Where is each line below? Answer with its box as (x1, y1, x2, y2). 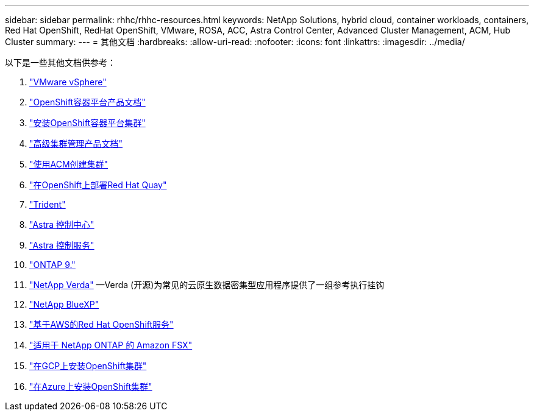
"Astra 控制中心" (29, 219, 94, 230)
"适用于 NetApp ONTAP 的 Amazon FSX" (29, 340, 193, 350)
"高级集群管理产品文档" (29, 138, 123, 149)
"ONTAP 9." (29, 259, 76, 270)
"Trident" (29, 199, 66, 210)
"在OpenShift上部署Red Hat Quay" (29, 180, 167, 190)
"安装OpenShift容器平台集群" (29, 118, 146, 128)
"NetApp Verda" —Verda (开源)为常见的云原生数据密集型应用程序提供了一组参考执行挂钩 (29, 280, 385, 290)
